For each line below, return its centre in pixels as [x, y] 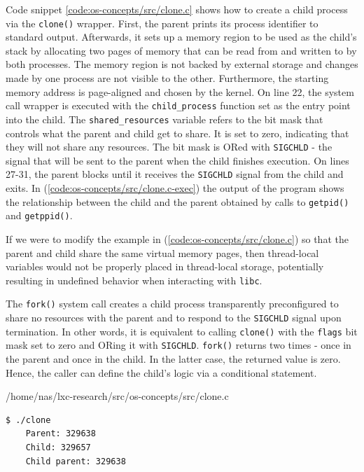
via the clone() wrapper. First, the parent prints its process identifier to [162, 23]
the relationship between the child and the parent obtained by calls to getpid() [177, 201]
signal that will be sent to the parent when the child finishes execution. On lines [177, 160]
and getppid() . [39, 215]
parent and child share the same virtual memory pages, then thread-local [162, 252]
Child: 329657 [58, 447]
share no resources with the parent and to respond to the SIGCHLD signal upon [174, 318]
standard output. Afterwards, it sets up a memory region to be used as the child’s [181, 37]
